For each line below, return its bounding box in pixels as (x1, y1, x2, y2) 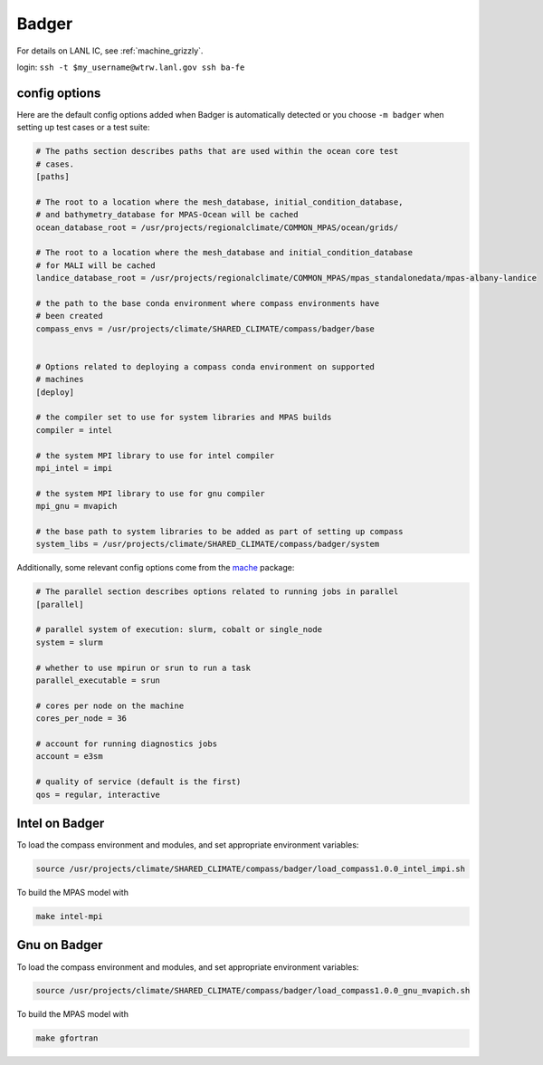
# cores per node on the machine (35, 700, 185, 711)
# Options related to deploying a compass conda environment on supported (35, 361, 376, 371)
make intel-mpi (35, 911, 103, 921)
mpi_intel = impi (35, 463, 113, 473)
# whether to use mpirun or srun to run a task (35, 662, 251, 673)
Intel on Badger (16, 815, 105, 830)
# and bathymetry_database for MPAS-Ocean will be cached (35, 209, 299, 220)
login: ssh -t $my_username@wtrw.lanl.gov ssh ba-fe (16, 62, 245, 72)
